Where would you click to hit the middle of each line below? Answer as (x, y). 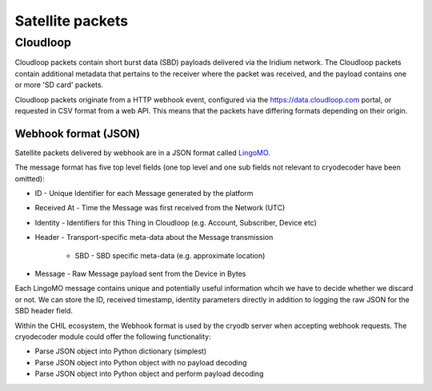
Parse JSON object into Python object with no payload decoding (141, 362)
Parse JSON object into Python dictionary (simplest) (121, 351)
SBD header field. (44, 311)
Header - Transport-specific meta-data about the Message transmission (154, 237)
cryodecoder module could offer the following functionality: (113, 337)
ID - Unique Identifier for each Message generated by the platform (144, 194)
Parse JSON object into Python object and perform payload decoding (149, 374)
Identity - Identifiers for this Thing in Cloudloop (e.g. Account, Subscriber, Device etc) (176, 222)
